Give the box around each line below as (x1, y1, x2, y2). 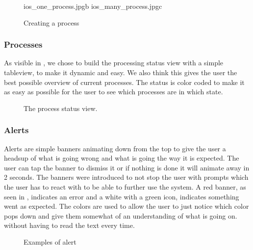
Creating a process (24, 17, 79, 28)
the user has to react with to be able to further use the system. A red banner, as (4, 181, 246, 192)
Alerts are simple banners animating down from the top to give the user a (4, 143, 226, 153)
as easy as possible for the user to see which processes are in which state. (4, 86, 223, 97)
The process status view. (24, 103, 98, 113)
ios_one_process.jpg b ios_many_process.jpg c (24, 1, 162, 11)
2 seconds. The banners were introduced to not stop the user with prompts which (4, 172, 249, 182)
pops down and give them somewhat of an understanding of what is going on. (4, 210, 237, 221)
